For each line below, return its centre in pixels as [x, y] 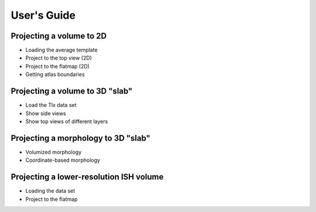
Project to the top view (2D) [59, 58]
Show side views [46, 113]
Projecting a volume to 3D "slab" [72, 91]
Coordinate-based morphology [63, 160]
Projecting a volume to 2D [59, 36]
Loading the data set [50, 191]
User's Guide [43, 15]
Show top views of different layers [67, 121]
